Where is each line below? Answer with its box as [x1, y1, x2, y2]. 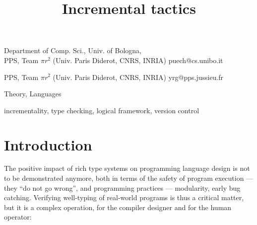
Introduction [4, 134, 92, 154]
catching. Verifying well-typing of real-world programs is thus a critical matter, [4, 192, 244, 203]
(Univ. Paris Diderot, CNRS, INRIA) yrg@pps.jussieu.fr [53, 72, 224, 82]
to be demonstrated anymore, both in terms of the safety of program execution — [4, 173, 254, 183]
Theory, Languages [4, 88, 62, 99]
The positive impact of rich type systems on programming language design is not [4, 163, 250, 173]
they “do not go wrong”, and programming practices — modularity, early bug [4, 182, 241, 193]
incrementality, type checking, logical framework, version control [4, 105, 199, 115]
